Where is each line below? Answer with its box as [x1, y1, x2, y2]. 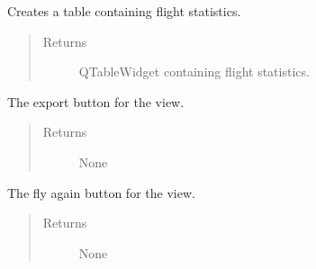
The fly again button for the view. [7, 183, 195, 202]
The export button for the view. [7, 92, 185, 111]
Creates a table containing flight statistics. [7, 2, 241, 20]
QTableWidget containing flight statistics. [78, 62, 310, 81]
